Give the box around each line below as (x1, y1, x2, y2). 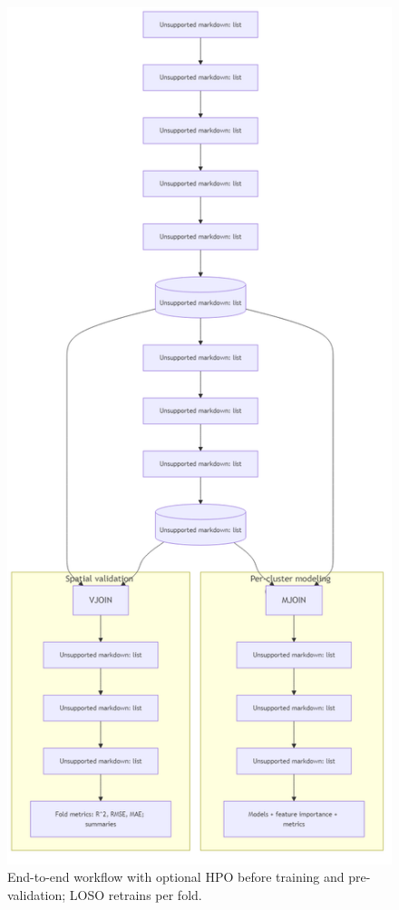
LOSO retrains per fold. (69, 885, 202, 905)
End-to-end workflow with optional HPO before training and (7, 867, 345, 886)
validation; (7, 885, 66, 905)
